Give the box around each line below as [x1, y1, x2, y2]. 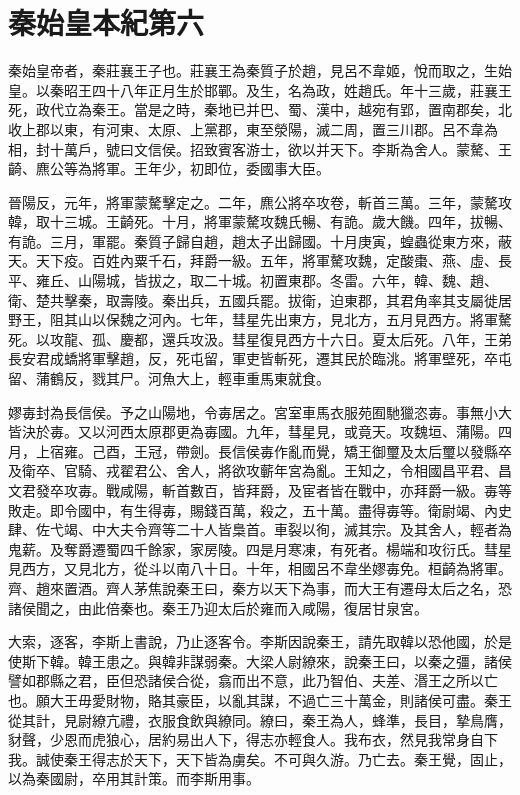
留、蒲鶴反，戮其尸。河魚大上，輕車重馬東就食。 [8, 368, 330, 389]
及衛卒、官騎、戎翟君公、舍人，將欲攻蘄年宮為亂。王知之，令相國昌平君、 [8, 460, 498, 481]
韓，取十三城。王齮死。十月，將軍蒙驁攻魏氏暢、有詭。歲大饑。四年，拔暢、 [8, 211, 512, 232]
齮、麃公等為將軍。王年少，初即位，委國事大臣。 [8, 158, 330, 179]
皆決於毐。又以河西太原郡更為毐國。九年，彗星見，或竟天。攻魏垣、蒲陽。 [8, 421, 498, 442]
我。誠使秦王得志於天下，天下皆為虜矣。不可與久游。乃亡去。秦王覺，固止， [8, 748, 512, 769]
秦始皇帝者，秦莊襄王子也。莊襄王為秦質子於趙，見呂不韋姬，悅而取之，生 [8, 60, 498, 81]
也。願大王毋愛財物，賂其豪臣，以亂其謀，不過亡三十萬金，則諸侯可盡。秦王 [8, 689, 512, 710]
